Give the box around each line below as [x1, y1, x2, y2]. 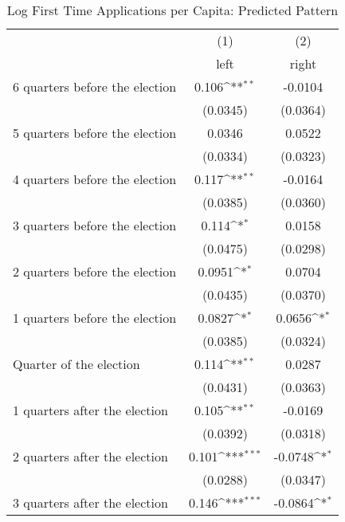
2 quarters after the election [13, 447, 168, 465]
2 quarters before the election [13, 262, 177, 281]
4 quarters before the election [13, 170, 177, 188]
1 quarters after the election [13, 401, 168, 419]
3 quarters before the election [13, 216, 177, 234]
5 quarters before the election [13, 124, 177, 142]
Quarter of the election [13, 355, 140, 373]
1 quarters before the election [13, 308, 177, 327]
